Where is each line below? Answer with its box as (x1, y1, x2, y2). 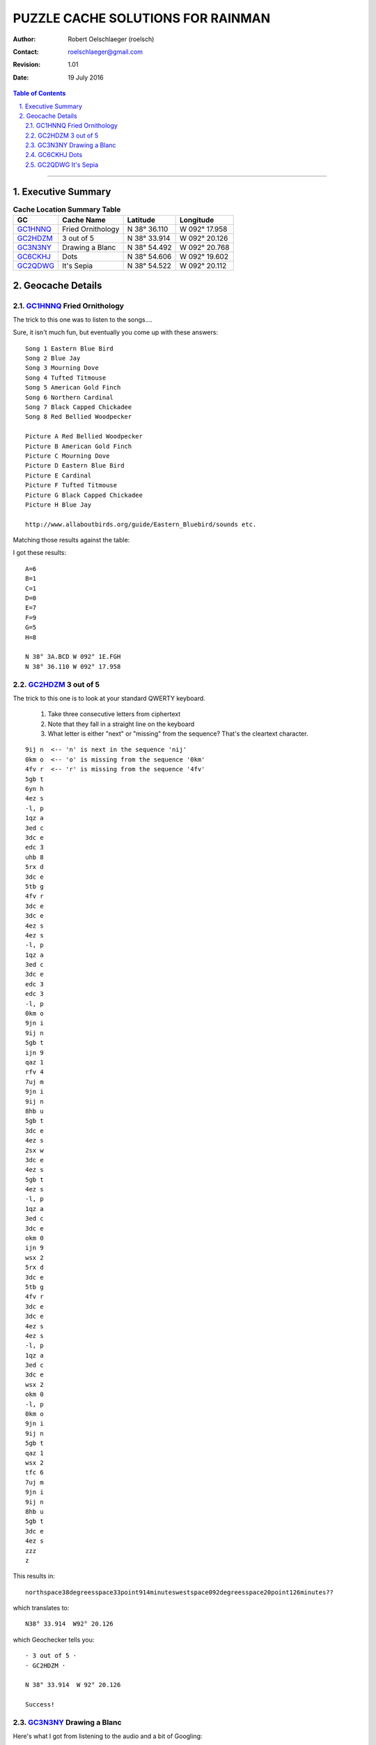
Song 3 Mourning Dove (25, 364, 99, 372)
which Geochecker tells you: (13, 1635, 95, 1644)
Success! (25, 1700, 55, 1709)
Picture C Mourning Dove (25, 452, 110, 460)
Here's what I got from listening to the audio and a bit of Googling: (13, 1732, 203, 1741)
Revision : (13, 60, 41, 69)
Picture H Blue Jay (25, 500, 92, 509)
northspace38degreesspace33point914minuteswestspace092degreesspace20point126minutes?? (25, 1588, 334, 1596)
